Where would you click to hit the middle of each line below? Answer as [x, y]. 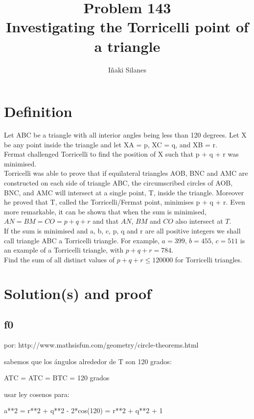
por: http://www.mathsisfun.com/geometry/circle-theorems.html [101, 344]
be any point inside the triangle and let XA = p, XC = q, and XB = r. [111, 144]
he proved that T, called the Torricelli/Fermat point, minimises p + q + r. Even [125, 202]
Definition [38, 111]
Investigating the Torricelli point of [127, 27]
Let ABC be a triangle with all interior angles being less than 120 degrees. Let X [125, 135]
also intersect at [199, 221]
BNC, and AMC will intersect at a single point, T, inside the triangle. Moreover [124, 192]
